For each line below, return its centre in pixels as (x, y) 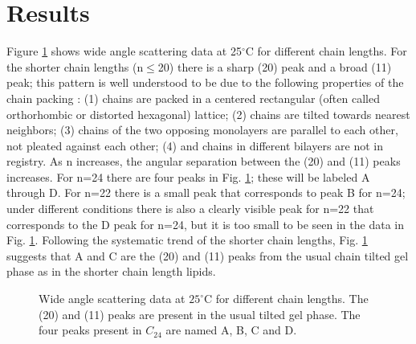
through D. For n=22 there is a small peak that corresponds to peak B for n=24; (206, 192)
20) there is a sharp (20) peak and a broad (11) (275, 66)
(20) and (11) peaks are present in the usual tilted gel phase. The (200, 314)
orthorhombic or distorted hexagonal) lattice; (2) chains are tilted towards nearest (208, 114)
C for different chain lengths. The (286, 299)
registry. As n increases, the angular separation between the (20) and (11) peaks (204, 161)
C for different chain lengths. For (326, 51)
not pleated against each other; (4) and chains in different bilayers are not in (195, 145)
